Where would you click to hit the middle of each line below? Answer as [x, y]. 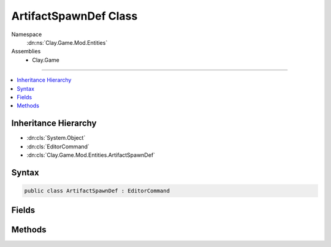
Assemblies [26, 51]
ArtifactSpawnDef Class [74, 16]
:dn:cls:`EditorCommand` [58, 146]
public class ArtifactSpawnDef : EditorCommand [97, 191]
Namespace [27, 34]
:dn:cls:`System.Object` [56, 138]
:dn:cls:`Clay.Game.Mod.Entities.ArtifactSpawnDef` [91, 155]
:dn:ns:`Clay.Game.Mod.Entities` [67, 42]
